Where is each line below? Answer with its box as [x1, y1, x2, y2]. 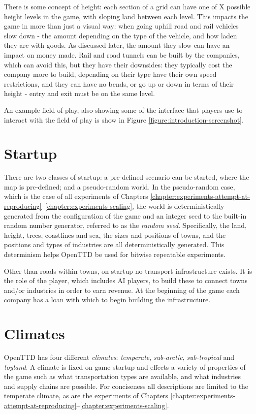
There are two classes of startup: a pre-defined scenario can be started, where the [4, 172, 249, 182]
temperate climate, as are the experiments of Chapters [4, 390, 168, 401]
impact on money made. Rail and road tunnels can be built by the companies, [4, 49, 240, 60]
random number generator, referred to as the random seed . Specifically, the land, [4, 220, 247, 230]
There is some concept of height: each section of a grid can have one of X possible [4, 1, 251, 11]
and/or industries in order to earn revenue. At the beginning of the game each [4, 285, 240, 295]
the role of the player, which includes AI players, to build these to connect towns [4, 275, 248, 286]
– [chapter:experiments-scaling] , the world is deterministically [41, 201, 224, 211]
